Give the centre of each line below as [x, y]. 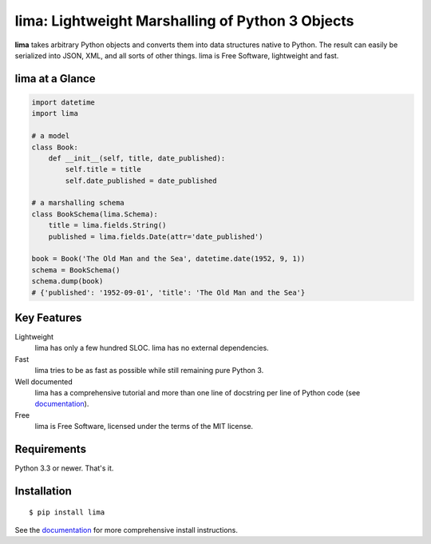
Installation [43, 491]
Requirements [51, 449]
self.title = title [103, 169]
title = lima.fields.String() [107, 225]
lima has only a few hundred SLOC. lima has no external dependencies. [152, 348]
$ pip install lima [67, 512]
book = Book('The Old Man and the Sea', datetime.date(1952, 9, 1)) [168, 259]
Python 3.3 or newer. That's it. [64, 468]
